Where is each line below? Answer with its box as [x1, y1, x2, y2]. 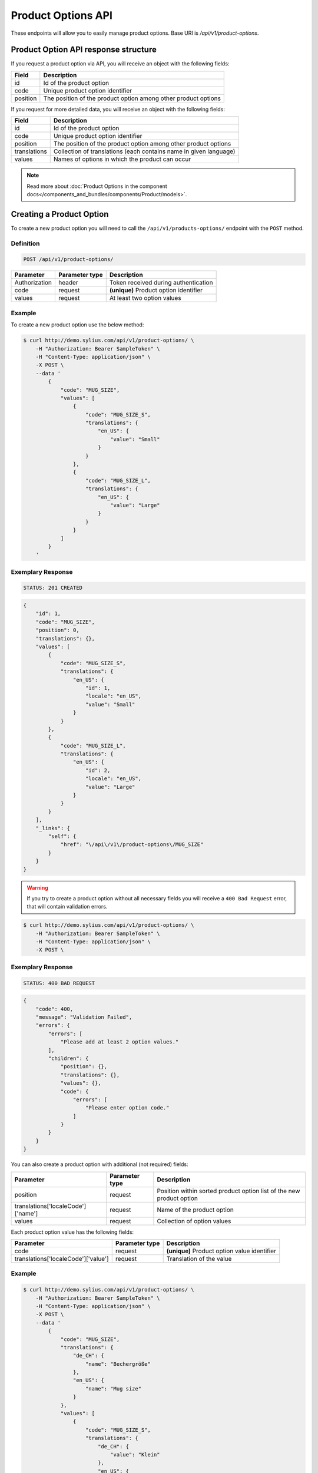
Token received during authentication [109, 279, 213, 287]
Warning [26, 884, 48, 891]
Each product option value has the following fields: [11, 1228, 134, 1236]
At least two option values [109, 294, 182, 302]
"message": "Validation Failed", [35, 1013, 132, 1020]
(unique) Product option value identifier [166, 1247, 277, 1255]
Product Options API [11, 9, 113, 22]
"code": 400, [35, 1005, 74, 1012]
